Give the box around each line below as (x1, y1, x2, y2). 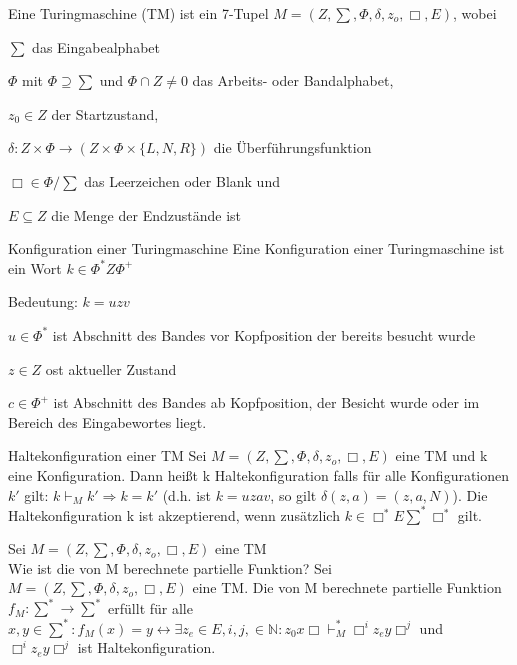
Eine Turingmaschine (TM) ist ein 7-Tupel (8, 3, 269, 23)
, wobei (453, 3, 497, 23)
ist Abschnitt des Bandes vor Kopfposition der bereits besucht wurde (52, 324, 476, 345)
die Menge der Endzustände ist (51, 204, 242, 225)
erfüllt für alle (108, 597, 193, 618)
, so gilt (270, 484, 317, 505)
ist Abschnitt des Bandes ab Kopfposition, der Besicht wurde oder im (53, 392, 480, 413)
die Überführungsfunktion (213, 137, 372, 158)
